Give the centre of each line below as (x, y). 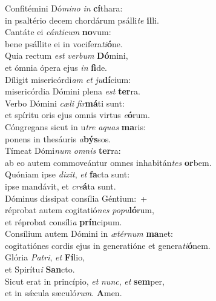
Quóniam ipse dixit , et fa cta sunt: (67, 174)
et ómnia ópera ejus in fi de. (56, 67)
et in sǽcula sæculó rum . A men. (64, 293)
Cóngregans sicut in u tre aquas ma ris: (75, 126)
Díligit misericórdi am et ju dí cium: (68, 79)
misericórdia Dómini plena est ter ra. (73, 91)
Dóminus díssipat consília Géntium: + (76, 198)
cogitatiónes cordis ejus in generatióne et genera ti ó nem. (108, 245)
